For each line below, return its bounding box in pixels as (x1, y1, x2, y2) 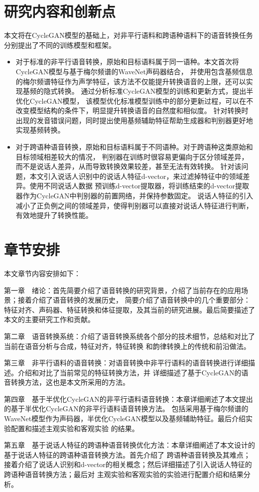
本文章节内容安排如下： (4, 268, 81, 278)
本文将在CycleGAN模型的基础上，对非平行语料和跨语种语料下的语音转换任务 (4, 30, 253, 40)
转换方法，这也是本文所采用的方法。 (10, 377, 129, 387)
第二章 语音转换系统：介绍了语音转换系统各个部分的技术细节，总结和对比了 (4, 330, 255, 341)
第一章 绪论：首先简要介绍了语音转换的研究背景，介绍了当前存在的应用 (4, 285, 241, 295)
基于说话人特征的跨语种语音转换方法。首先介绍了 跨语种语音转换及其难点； (4, 449, 251, 460)
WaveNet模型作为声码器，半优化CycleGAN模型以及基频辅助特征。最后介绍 (4, 413, 246, 424)
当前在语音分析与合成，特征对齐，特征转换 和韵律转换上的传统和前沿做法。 (4, 340, 251, 351)
